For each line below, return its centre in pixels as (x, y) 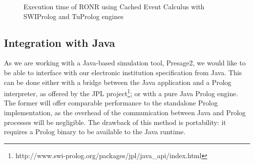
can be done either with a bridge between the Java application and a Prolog (118, 82)
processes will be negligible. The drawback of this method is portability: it (115, 122)
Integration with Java (60, 42)
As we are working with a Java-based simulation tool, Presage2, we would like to (125, 63)
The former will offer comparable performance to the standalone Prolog (111, 103)
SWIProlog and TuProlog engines (74, 16)
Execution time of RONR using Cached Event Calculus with (114, 6)
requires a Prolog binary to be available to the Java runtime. (95, 132)
